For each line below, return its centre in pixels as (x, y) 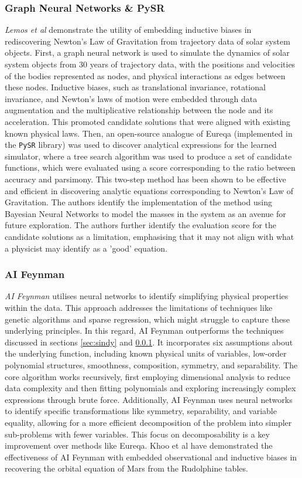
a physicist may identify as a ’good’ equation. (86, 248)
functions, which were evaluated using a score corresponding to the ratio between (150, 167)
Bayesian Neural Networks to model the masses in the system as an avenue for (145, 213)
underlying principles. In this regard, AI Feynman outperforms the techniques (144, 330)
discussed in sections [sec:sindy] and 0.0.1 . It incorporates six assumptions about (149, 342)
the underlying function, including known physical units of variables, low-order (146, 353)
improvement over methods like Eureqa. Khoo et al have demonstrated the (139, 445)
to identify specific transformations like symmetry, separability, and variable (141, 411)
